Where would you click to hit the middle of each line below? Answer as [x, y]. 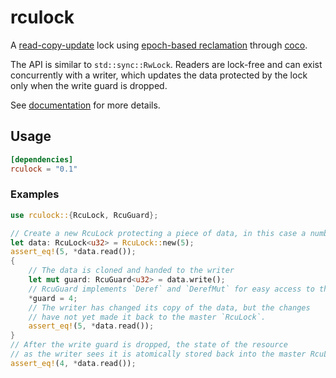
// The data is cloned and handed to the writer [131, 271]
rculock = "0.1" [44, 169]
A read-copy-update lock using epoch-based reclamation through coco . [159, 45]
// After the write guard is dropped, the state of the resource [149, 345]
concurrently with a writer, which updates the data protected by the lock [159, 75]
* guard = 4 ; [53, 298]
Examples [35, 194]
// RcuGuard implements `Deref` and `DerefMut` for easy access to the [180, 289]
